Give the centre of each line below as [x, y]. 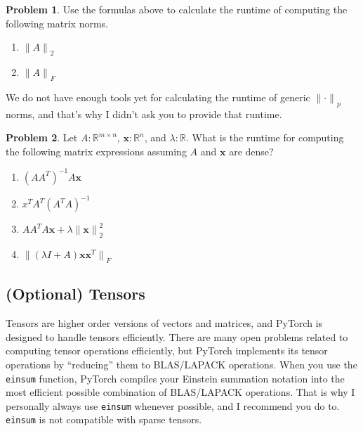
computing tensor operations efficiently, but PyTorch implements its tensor [167, 350]
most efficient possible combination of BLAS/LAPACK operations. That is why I [180, 392]
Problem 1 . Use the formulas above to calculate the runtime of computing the [177, 9]
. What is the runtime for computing [265, 137]
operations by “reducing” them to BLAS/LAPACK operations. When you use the [181, 364]
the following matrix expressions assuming [96, 151]
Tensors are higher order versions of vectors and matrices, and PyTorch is [164, 323]
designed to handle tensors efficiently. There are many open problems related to [177, 336]
